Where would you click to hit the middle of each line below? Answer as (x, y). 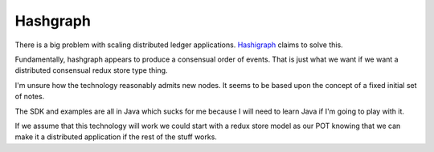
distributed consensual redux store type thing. (91, 70)
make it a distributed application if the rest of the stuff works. (116, 137)
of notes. (30, 97)
